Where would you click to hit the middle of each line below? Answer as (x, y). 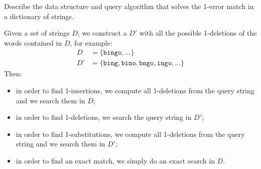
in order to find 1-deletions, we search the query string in (104, 117)
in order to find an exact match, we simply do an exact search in (115, 160)
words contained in (33, 42)
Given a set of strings (37, 33)
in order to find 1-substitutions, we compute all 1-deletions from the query (130, 134)
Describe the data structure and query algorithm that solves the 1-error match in (129, 6)
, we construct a (102, 33)
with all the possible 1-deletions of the (198, 33)
